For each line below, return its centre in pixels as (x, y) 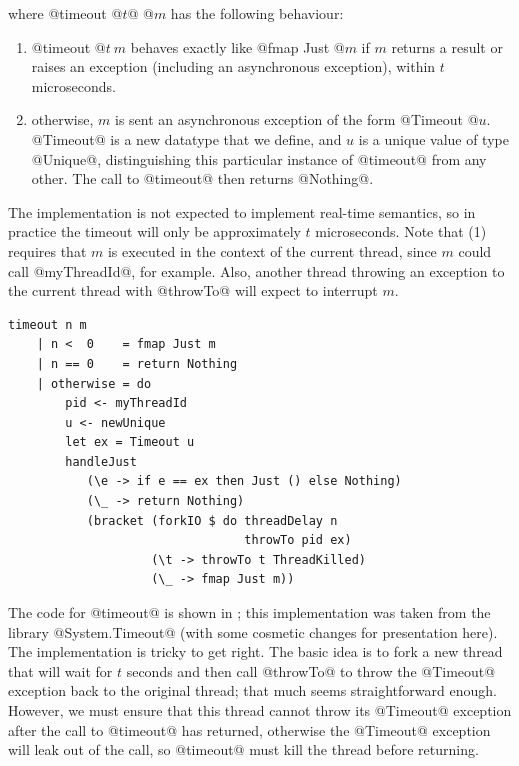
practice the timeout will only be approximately (154, 231)
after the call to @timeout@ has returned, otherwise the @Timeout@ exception (249, 729)
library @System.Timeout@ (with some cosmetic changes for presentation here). (253, 631)
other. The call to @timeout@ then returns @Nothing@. (202, 178)
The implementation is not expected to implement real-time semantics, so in (242, 211)
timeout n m (47, 324)
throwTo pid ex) (298, 540)
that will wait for (60, 670)
